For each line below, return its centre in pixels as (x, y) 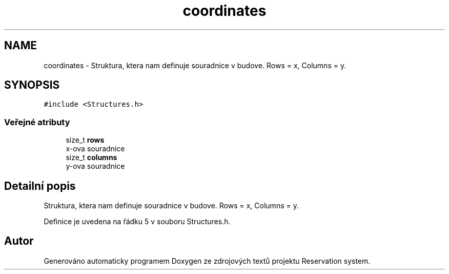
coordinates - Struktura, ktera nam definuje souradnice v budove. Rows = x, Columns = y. (195, 65)
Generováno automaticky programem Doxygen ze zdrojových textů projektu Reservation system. (207, 261)
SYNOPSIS (32, 85)
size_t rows (85, 140)
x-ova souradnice (95, 149)
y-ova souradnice (95, 166)
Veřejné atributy (37, 122)
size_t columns (91, 158)
